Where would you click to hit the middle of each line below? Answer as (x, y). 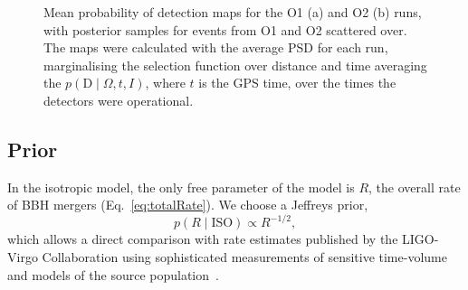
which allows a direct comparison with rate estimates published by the (203, 239)
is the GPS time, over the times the (297, 83)
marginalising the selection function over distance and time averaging (235, 65)
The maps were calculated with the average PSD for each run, (216, 47)
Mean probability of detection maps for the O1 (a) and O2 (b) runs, (233, 12)
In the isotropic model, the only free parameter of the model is (181, 187)
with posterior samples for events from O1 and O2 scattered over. (225, 29)
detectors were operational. (119, 100)
